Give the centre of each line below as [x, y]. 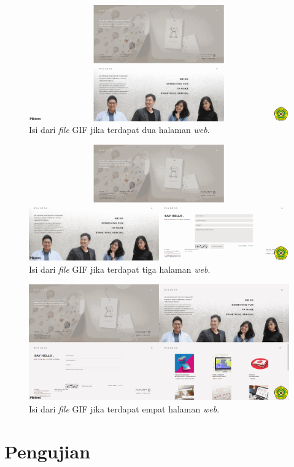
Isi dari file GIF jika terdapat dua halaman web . [119, 130]
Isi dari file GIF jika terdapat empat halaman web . [124, 408]
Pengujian [48, 451]
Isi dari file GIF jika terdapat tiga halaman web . [120, 269]
